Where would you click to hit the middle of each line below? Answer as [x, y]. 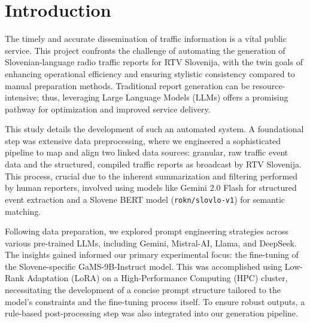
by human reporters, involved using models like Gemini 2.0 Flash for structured [151, 188]
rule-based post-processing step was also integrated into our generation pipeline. [151, 313]
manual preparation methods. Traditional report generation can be [127, 85]
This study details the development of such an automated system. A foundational [154, 129]
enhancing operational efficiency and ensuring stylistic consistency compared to [150, 73]
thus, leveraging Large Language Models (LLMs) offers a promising [165, 97]
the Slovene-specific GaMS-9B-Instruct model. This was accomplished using [144, 266]
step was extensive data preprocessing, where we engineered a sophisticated [143, 140]
